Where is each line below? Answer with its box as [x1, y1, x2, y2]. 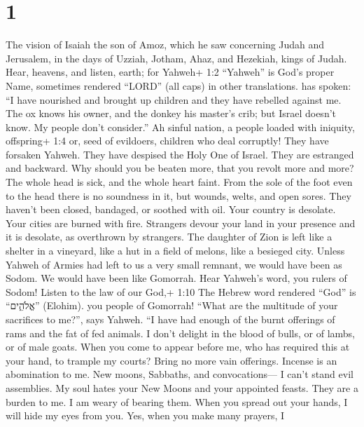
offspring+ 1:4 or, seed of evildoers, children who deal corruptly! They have [6, 133, 329, 148]
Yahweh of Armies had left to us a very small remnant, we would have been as [6, 257, 342, 271]
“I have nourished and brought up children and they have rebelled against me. [6, 92, 342, 107]
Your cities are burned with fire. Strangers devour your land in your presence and [6, 215, 356, 230]
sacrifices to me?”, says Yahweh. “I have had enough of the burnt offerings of [6, 312, 335, 326]
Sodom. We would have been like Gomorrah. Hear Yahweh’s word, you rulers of [6, 271, 347, 285]
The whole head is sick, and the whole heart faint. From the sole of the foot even [6, 175, 353, 189]
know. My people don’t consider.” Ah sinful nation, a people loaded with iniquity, [6, 119, 355, 134]
